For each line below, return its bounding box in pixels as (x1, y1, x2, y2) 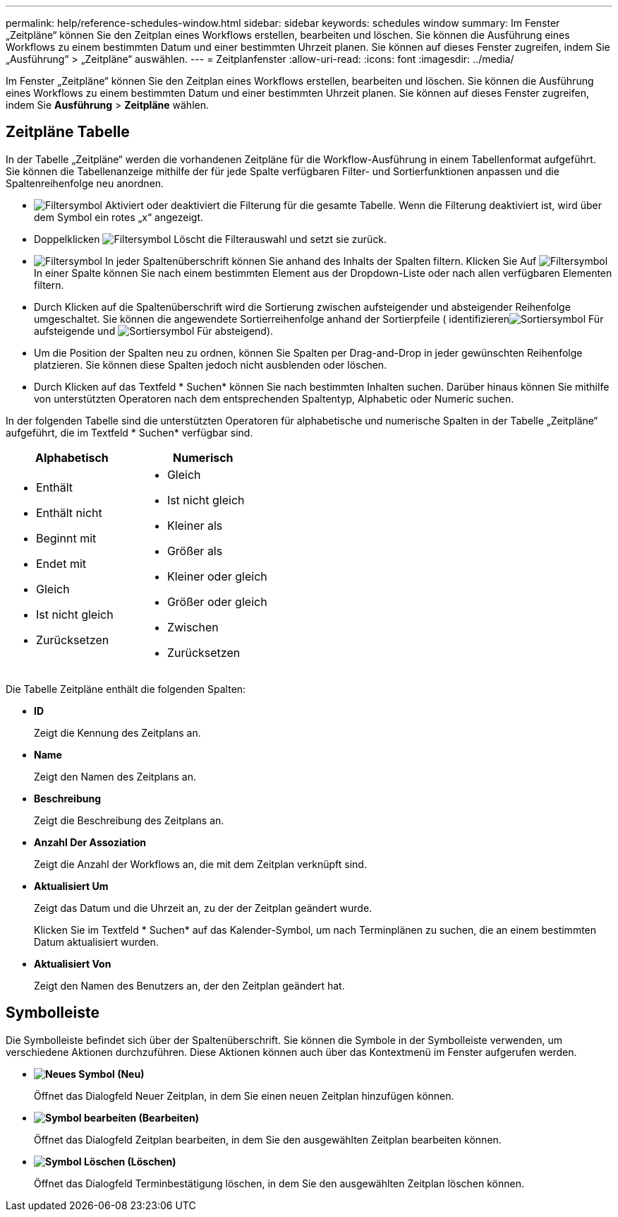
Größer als (166, 543, 223, 558)
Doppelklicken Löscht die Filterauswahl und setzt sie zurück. (34, 232, 387, 245)
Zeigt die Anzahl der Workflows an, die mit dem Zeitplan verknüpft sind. (34, 857, 367, 870)
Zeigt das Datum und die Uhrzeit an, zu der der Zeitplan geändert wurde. (34, 901, 372, 914)
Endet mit (36, 556, 87, 571)
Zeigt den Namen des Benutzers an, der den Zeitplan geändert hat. (34, 979, 345, 992)
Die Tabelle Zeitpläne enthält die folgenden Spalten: (6, 682, 246, 695)
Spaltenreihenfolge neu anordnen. (6, 177, 164, 189)
